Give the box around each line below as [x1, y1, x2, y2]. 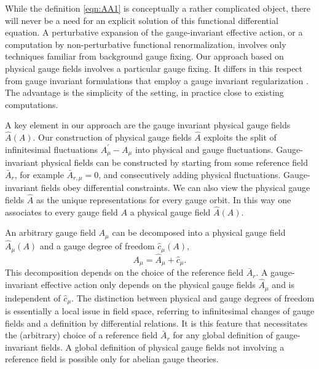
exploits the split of [203, 131, 277, 144]
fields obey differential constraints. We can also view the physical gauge [41, 181, 310, 194]
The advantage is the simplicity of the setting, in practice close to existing [5, 86, 284, 99]
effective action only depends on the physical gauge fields [41, 278, 256, 291]
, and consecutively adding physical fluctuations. [98, 168, 281, 181]
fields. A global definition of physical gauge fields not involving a [41, 340, 285, 353]
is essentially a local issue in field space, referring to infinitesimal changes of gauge [5, 304, 315, 317]
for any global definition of [173, 328, 273, 341]
